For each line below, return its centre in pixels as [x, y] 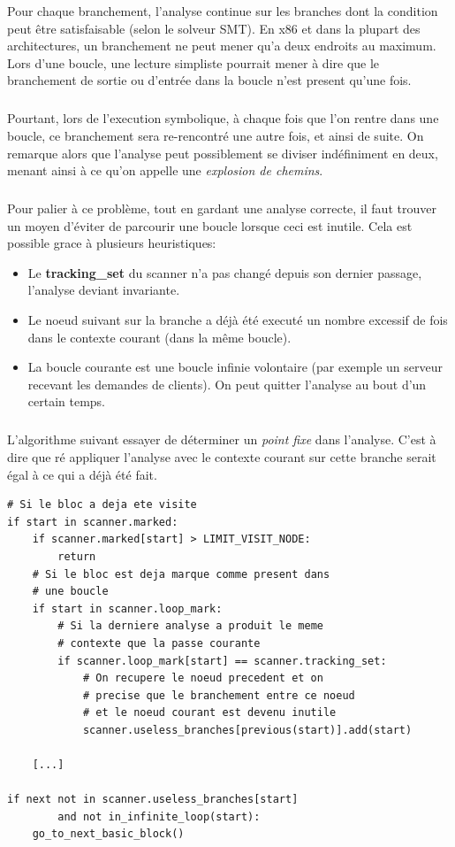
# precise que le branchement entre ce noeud [219, 695]
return [77, 556]
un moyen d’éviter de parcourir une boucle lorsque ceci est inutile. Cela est [210, 225]
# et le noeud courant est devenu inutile [209, 713]
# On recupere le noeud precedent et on [203, 678]
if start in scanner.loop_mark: [127, 608]
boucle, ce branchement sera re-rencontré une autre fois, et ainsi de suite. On [216, 135]
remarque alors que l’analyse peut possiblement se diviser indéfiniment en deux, [223, 153]
